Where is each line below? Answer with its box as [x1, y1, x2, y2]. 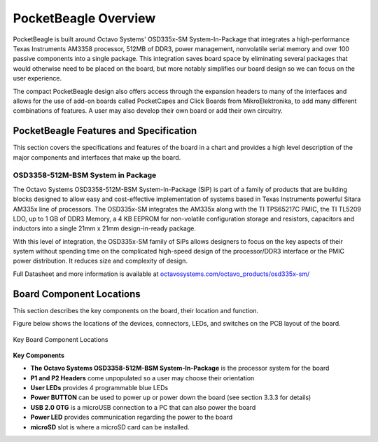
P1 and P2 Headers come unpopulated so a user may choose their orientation [30, 373, 255, 382]
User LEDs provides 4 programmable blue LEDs [30, 384, 169, 392]
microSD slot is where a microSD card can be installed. [30, 422, 190, 431]
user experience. [13, 74, 62, 83]
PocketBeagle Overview [13, 11, 156, 26]
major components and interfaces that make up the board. [13, 153, 181, 161]
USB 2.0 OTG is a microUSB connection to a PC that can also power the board [30, 403, 256, 411]
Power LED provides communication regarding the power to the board [30, 413, 233, 422]
